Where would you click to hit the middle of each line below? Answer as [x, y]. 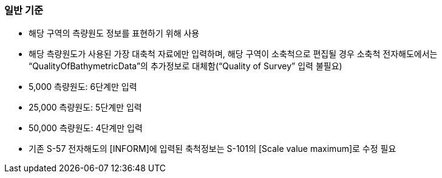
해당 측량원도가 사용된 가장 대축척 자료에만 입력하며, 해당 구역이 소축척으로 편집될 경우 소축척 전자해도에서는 [233, 54]
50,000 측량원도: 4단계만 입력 [86, 128]
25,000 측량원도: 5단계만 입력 [85, 108]
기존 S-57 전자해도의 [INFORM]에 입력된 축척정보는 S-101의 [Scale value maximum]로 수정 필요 [212, 149]
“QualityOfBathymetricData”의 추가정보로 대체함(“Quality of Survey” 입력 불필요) [185, 66]
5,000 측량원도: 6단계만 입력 [83, 87]
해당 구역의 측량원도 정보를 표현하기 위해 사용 [114, 33]
